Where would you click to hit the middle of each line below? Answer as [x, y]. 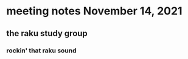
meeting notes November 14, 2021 [94, 11]
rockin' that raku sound [42, 51]
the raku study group [47, 33]
